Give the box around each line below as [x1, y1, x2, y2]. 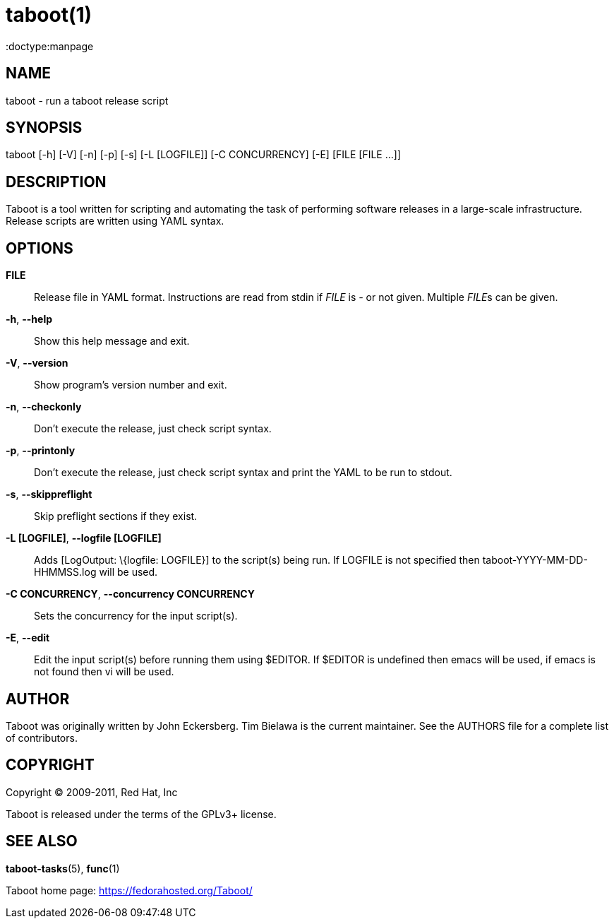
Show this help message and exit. [34, 335, 190, 348]
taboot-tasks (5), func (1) [6, 862, 120, 875]
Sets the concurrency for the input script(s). [34, 610, 238, 622]
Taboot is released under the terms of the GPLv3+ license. [6, 807, 277, 820]
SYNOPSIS [6, 119, 83, 137]
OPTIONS [6, 239, 73, 257]
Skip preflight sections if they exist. [34, 510, 198, 523]
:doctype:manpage [6, 40, 94, 52]
